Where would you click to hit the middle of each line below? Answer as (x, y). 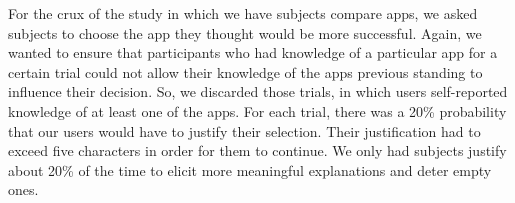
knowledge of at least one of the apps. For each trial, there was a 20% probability (257, 110)
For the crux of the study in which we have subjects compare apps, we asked (243, 13)
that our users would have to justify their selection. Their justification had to (244, 130)
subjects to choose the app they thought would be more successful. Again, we (245, 32)
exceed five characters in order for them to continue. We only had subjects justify (257, 150)
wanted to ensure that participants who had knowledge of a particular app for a (253, 52)
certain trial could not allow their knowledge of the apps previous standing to (245, 71)
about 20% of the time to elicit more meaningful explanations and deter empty (250, 169)
